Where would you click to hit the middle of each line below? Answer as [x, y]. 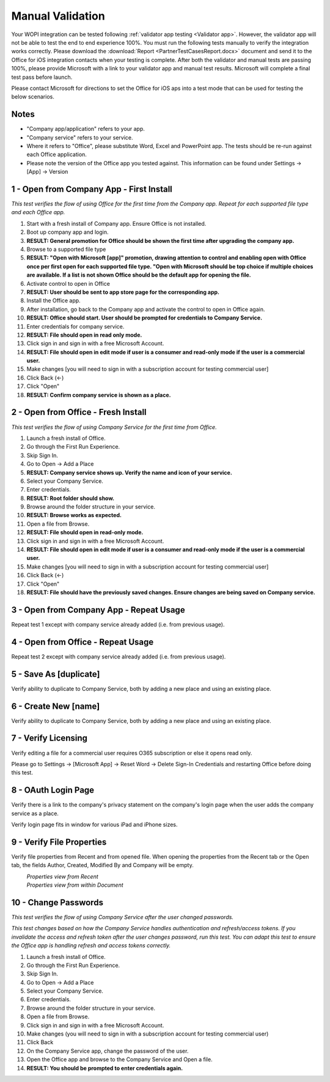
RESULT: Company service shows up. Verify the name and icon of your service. [129, 472]
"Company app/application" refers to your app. [86, 129]
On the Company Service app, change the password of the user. [108, 1051]
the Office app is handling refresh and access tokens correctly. [91, 946]
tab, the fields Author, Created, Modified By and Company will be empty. [102, 865]
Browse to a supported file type [66, 249]
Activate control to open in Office [68, 283]
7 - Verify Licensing [50, 738]
